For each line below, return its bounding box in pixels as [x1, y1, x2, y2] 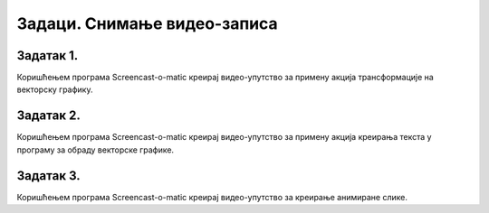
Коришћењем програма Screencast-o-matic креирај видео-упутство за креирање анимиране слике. [16, 191, 407, 202]
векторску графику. [16, 84, 93, 95]
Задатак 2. [16, 108, 81, 124]
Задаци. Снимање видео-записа [16, 14, 278, 33]
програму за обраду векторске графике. [16, 144, 175, 155]
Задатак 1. [16, 48, 79, 63]
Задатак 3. [16, 168, 81, 183]
